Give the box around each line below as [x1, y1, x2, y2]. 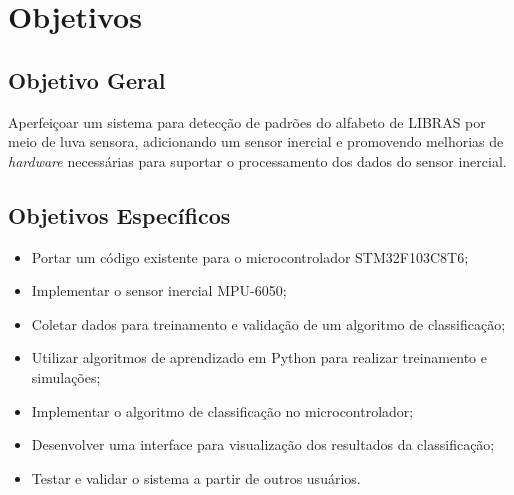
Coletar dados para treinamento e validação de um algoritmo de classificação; [31, 313, 506, 334]
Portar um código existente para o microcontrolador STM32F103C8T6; [31, 246, 469, 267]
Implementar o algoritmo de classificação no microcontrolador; [31, 400, 414, 421]
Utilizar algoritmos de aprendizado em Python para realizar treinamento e [31, 347, 487, 368]
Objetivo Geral [8, 64, 166, 95]
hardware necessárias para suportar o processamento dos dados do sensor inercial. [8, 150, 507, 171]
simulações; [31, 366, 101, 387]
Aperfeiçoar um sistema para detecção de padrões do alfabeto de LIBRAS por [8, 111, 486, 132]
